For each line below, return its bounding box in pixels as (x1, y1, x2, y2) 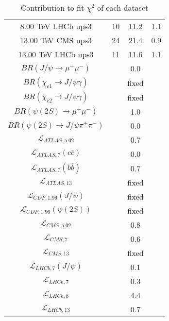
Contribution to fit (20, 2, 84, 13)
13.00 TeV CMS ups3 (20, 34, 92, 46)
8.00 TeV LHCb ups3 (20, 20, 92, 32)
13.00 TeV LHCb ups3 (18, 49, 94, 60)
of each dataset (97, 2, 149, 13)
